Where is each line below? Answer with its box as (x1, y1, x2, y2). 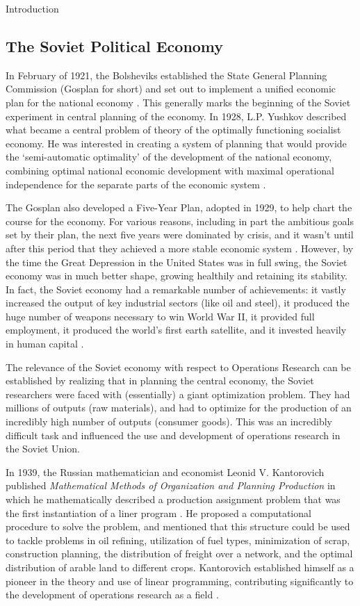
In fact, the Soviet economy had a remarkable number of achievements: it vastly (6, 281, 346, 296)
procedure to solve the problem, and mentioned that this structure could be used (6, 519, 350, 534)
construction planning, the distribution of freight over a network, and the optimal (6, 546, 353, 561)
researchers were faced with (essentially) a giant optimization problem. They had (6, 386, 350, 401)
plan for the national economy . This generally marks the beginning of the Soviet (6, 95, 351, 109)
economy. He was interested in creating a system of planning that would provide (6, 136, 347, 150)
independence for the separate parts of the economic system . (6, 177, 266, 191)
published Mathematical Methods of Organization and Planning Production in (6, 478, 336, 493)
